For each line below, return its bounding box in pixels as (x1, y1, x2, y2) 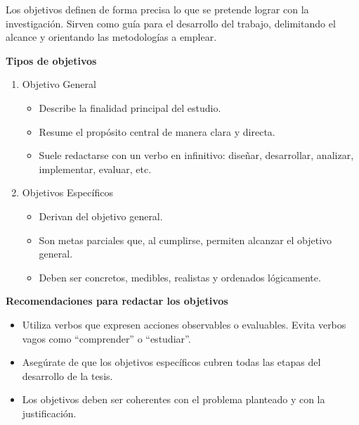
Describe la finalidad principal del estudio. (39, 100, 221, 115)
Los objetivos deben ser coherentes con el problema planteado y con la (22, 392, 325, 407)
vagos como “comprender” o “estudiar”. (22, 331, 191, 345)
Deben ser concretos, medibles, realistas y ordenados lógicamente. (39, 269, 321, 284)
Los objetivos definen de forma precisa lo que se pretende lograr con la (6, 2, 309, 16)
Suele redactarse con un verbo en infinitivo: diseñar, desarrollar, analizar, (39, 148, 354, 163)
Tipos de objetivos (6, 53, 97, 68)
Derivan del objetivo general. (39, 208, 163, 223)
